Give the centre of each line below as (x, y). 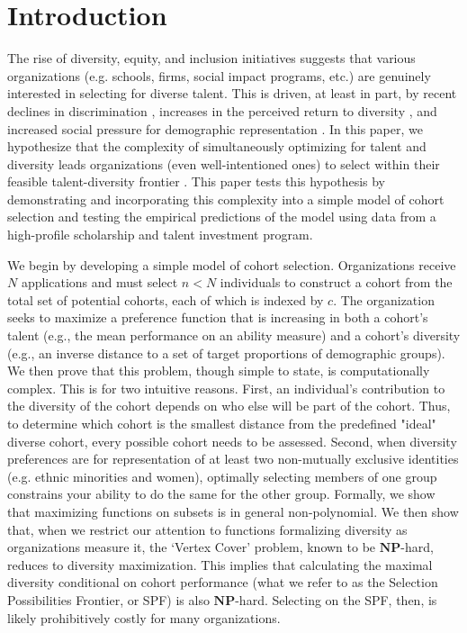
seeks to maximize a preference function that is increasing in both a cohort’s (218, 317)
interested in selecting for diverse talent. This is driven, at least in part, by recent (232, 93)
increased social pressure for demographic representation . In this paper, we (215, 128)
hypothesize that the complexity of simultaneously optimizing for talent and (217, 146)
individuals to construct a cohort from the (336, 282)
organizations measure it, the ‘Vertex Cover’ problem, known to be (192, 547)
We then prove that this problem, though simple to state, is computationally (219, 371)
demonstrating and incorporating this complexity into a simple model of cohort (226, 199)
